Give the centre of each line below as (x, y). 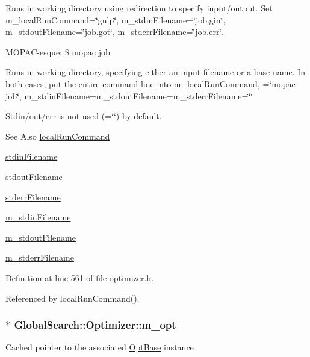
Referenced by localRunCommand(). (73, 298)
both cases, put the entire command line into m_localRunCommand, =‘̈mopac (150, 83)
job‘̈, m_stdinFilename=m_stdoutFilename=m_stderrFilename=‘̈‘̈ (129, 95)
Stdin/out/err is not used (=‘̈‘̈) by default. (84, 116)
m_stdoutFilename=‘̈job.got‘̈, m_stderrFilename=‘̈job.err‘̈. (115, 32)
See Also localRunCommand (58, 136)
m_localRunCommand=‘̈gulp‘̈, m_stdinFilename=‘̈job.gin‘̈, (116, 20)
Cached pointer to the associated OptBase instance (100, 347)
